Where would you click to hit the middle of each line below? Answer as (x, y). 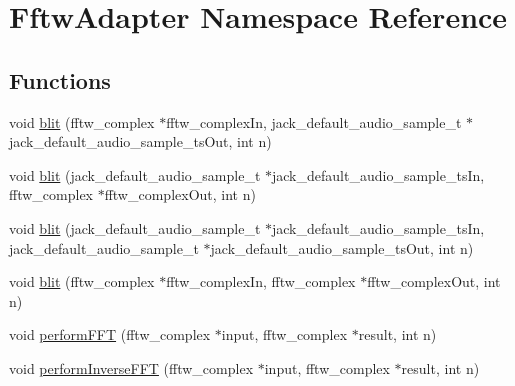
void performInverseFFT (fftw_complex (131, 367)
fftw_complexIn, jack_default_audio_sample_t (314, 121)
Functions (60, 79)
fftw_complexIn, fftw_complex (261, 281)
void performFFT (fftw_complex (110, 334)
